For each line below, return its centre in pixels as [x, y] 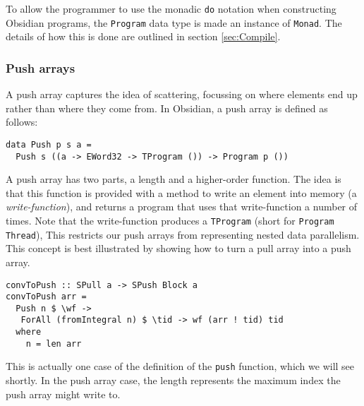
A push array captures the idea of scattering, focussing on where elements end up [182, 94]
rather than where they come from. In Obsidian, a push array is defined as [167, 108]
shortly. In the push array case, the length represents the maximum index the [173, 380]
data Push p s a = [49, 144]
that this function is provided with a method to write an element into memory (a [181, 192]
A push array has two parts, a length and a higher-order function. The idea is [174, 179]
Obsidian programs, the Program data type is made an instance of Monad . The [174, 22]
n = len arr [54, 344]
